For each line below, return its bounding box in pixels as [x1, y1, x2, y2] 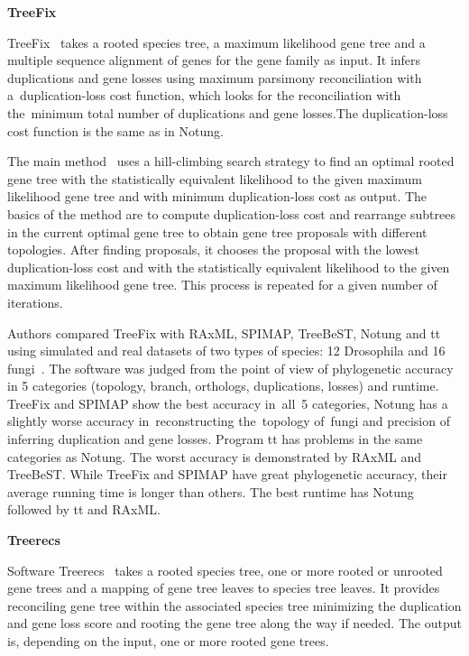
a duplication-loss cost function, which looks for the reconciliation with [7, 86, 401, 105]
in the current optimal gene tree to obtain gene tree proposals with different [7, 222, 428, 241]
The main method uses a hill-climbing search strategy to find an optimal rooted [7, 152, 455, 171]
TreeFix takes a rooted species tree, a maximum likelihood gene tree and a [7, 32, 426, 51]
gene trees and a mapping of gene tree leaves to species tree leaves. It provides [7, 578, 440, 597]
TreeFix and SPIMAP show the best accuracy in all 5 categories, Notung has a [7, 393, 448, 412]
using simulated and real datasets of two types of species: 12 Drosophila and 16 [7, 341, 446, 360]
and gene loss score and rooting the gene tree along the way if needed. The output [7, 614, 462, 633]
